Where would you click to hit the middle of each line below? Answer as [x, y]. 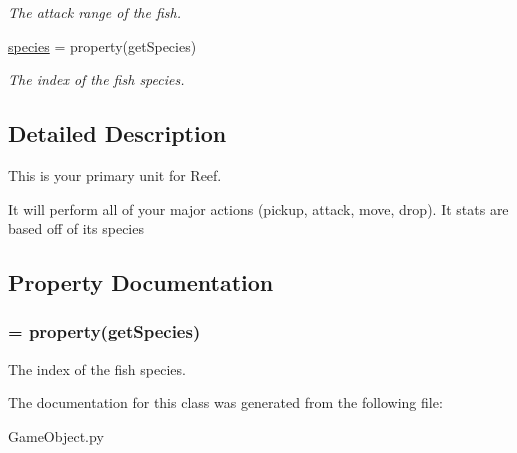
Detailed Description [117, 133]
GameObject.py [56, 435]
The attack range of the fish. [94, 12]
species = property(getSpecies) [102, 45]
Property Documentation [141, 282]
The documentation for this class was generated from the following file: [225, 402]
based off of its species [76, 228]
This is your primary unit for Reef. [115, 174]
